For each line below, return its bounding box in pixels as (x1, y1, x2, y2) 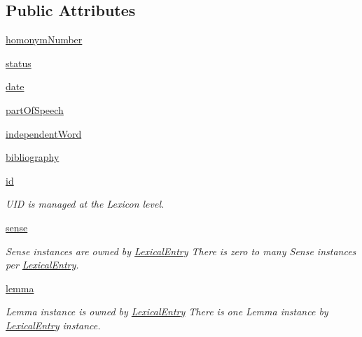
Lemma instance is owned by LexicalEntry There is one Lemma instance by (6, 304, 328, 319)
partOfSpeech (6, 102, 64, 117)
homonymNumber (6, 32, 83, 47)
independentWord (6, 126, 82, 141)
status (6, 55, 32, 70)
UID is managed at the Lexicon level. (6, 196, 165, 211)
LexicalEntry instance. (6, 317, 101, 332)
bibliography (6, 150, 60, 164)
